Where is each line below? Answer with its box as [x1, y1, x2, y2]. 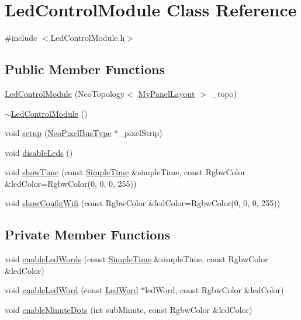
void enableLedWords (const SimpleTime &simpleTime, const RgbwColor [5, 253, 268, 265]
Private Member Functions [5, 225, 171, 244]
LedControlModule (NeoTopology [5, 87, 125, 99]
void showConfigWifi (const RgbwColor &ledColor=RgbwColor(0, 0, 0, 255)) [5, 197, 281, 209]
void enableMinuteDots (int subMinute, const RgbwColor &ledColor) [5, 304, 252, 316]
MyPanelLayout [138, 87, 195, 99]
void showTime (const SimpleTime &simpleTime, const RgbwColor [5, 166, 245, 178]
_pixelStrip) [118, 127, 162, 139]
